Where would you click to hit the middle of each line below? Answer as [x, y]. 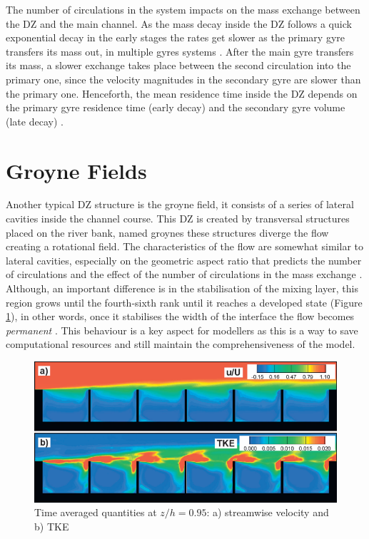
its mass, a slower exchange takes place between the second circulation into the [178, 65]
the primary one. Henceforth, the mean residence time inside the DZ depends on [182, 93]
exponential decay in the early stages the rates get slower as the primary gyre [176, 37]
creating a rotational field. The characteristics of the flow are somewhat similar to [185, 246]
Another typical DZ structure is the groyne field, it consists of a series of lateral [180, 204]
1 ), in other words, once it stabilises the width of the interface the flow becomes [180, 316]
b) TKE [52, 527]
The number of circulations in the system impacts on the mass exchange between [183, 9]
